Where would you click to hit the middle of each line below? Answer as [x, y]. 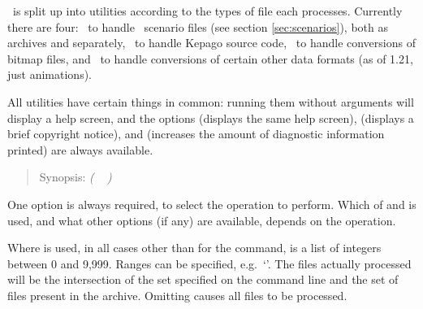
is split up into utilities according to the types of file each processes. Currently [207, 11]
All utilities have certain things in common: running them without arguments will [211, 101]
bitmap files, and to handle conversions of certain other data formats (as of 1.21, [210, 58]
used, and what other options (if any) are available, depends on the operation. [202, 220]
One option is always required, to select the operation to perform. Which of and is [212, 204]
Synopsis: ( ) [76, 177]
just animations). [50, 74]
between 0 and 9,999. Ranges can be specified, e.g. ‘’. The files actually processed [209, 263]
